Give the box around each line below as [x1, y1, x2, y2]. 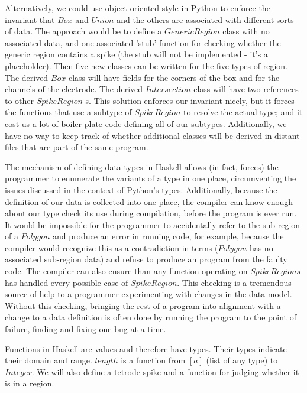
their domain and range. [5, 354, 92, 366]
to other [5, 94, 34, 106]
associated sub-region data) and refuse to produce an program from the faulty [5, 253, 287, 265]
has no [249, 241, 273, 254]
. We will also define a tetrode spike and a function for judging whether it [31, 365, 299, 378]
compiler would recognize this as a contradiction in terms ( [5, 241, 218, 254]
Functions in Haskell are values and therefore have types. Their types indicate [5, 342, 287, 355]
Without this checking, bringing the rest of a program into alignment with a [5, 299, 281, 311]
